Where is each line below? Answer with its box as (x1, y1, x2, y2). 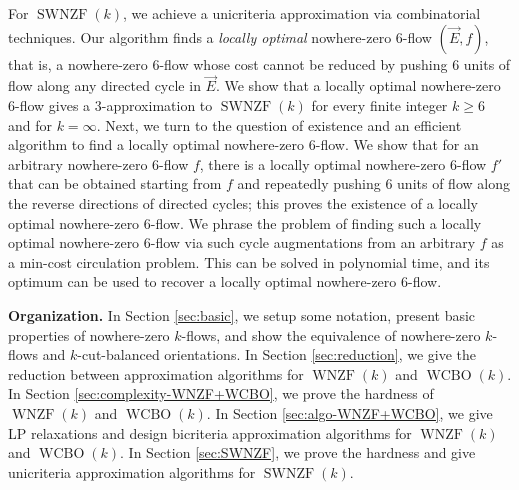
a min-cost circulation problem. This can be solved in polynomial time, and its (8, 251, 490, 272)
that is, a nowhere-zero (8, 53, 148, 74)
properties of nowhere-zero (8, 324, 170, 345)
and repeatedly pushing (237, 173, 381, 194)
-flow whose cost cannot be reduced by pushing (159, 53, 448, 74)
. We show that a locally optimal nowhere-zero (215, 75, 501, 96)
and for (8, 114, 53, 135)
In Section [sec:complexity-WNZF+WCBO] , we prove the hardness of (8, 383, 434, 404)
